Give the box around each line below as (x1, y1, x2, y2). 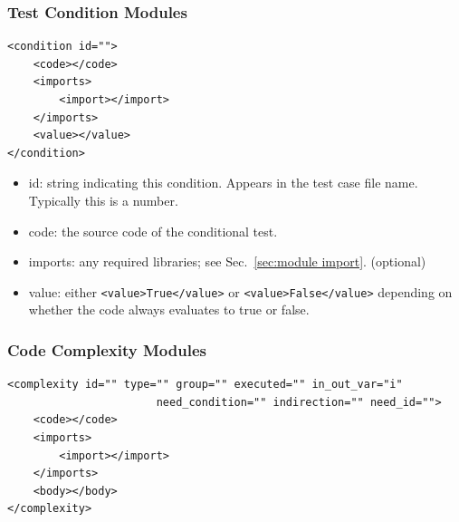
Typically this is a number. (28, 190, 178, 209)
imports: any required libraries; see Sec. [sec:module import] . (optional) (28, 252, 426, 271)
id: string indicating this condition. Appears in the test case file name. (28, 173, 418, 192)
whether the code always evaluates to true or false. (28, 300, 310, 319)
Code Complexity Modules (7, 338, 206, 361)
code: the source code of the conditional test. (28, 221, 278, 240)
